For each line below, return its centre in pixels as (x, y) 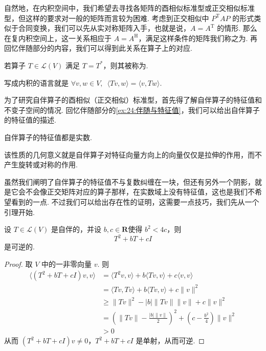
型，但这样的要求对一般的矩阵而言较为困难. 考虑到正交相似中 (107, 18)
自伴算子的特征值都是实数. (48, 137)
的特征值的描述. (30, 120)
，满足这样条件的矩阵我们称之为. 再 (198, 38)
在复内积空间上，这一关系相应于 (58, 38)
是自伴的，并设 (76, 229)
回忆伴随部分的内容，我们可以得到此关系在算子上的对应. (98, 48)
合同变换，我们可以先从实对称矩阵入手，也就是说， (104, 28)
